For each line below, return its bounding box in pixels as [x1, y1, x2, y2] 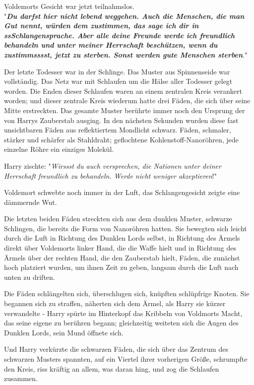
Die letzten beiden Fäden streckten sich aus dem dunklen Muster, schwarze [4, 213, 232, 224]
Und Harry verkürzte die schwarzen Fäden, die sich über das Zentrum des [4, 344, 228, 354]
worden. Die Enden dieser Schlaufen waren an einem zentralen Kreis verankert [4, 85, 242, 96]
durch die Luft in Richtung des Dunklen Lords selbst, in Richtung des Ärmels [4, 233, 240, 243]
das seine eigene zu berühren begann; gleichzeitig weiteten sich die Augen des [4, 318, 239, 328]
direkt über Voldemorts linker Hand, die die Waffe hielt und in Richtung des [4, 243, 236, 253]
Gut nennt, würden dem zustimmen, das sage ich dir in [4, 20, 199, 31]
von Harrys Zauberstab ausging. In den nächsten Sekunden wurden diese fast [4, 115, 239, 125]
